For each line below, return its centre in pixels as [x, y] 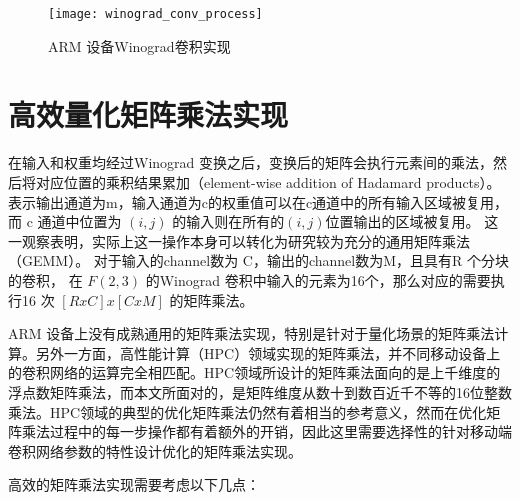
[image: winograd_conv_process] [155, 14]
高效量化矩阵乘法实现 [148, 114]
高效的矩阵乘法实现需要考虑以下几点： [134, 484]
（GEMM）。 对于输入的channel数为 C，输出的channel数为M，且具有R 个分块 [259, 260]
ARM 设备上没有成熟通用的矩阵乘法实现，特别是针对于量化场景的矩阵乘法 [251, 333]
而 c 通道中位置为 [65, 221]
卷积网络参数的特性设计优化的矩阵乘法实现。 [155, 450]
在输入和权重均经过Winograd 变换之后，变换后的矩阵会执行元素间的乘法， [250, 162]
